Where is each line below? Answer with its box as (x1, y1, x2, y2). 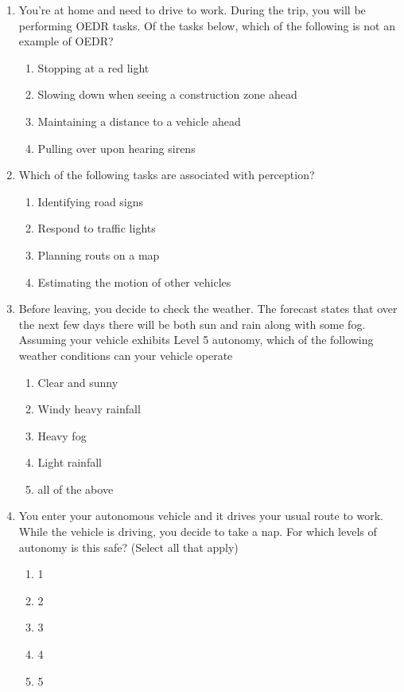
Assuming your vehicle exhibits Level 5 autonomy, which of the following (18, 331, 374, 348)
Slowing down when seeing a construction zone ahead (37, 86, 297, 103)
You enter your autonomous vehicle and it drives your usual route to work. (18, 507, 384, 524)
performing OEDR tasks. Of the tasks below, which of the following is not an (18, 17, 395, 33)
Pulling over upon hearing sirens (37, 139, 196, 156)
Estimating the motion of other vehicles (37, 273, 231, 290)
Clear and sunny (37, 373, 118, 390)
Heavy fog (37, 427, 87, 444)
